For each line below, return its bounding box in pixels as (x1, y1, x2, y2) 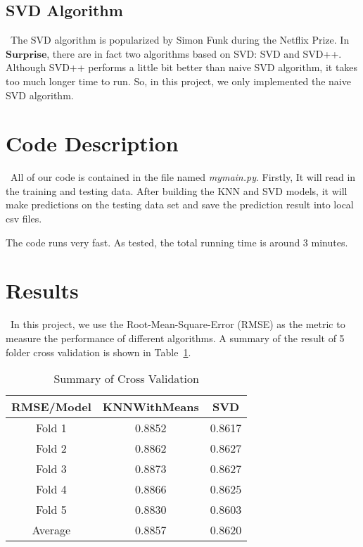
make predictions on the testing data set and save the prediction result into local (6, 197, 354, 212)
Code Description (6, 129, 179, 158)
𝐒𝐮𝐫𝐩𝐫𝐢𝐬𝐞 (6, 49, 47, 60)
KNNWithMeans (102, 398, 199, 415)
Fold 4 (35, 481, 67, 498)
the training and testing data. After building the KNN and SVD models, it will (6, 183, 348, 198)
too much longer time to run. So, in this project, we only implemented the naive (6, 73, 351, 88)
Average (32, 522, 71, 539)
